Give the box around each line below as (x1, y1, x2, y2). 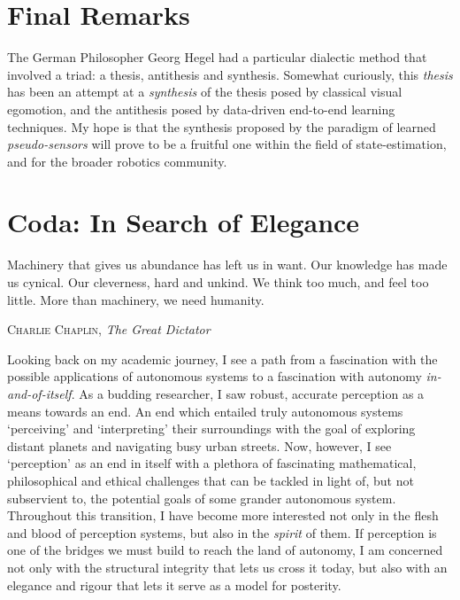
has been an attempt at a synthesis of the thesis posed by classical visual (7, 82, 402, 101)
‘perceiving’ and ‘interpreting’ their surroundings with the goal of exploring (7, 419, 416, 438)
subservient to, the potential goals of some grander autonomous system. (7, 488, 396, 507)
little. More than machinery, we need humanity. (7, 290, 264, 308)
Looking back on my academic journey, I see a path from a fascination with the (7, 349, 438, 368)
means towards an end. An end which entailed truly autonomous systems (7, 401, 403, 420)
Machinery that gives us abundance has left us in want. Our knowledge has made (7, 255, 448, 274)
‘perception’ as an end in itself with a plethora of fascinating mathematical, (7, 454, 417, 472)
